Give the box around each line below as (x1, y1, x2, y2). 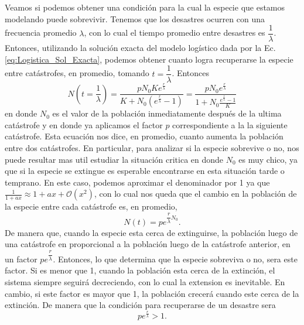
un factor (5, 252, 37, 265)
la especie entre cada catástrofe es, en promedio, (5, 200, 177, 213)
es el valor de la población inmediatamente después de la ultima (52, 107, 282, 119)
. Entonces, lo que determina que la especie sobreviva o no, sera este (53, 252, 298, 265)
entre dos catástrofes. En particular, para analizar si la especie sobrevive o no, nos (5, 141, 299, 153)
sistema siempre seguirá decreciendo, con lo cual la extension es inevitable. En (5, 275, 285, 288)
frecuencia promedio (5, 26, 77, 39)
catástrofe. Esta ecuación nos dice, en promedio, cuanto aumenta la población (5, 130, 283, 142)
